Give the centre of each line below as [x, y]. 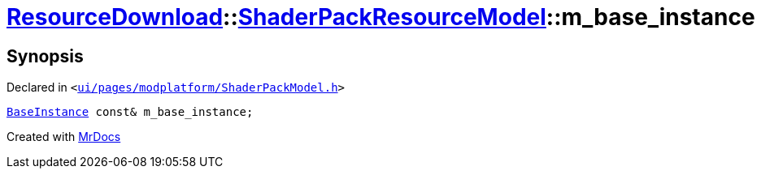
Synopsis [45, 56]
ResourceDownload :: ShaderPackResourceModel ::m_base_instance [381, 17]
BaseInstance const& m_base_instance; [130, 112]
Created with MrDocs [64, 137]
